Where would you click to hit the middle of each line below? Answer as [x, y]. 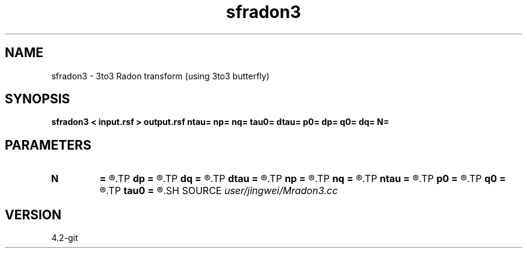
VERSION [33, 215]
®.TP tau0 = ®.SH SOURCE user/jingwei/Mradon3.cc [219, 191]
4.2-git [65, 238]
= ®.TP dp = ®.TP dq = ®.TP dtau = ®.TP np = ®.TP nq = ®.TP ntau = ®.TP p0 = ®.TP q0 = [303, 179]
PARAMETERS [48, 145]
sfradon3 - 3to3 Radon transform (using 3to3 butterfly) [160, 76]
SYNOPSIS [38, 99]
